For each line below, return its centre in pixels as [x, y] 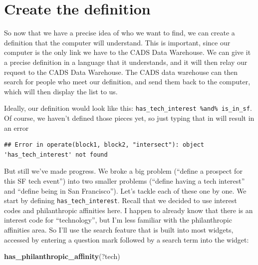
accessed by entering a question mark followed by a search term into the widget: [127, 239]
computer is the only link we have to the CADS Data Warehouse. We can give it [128, 52]
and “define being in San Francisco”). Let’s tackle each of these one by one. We [125, 190]
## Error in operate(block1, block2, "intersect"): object [104, 145]
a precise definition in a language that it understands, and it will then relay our [126, 62]
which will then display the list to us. [61, 91]
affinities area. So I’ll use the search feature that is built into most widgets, [119, 229]
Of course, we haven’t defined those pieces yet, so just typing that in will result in [129, 118]
